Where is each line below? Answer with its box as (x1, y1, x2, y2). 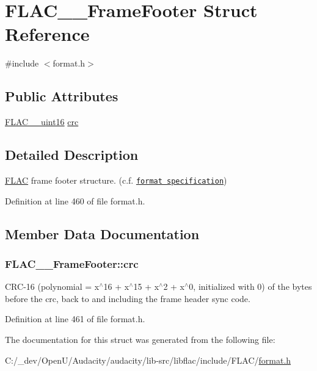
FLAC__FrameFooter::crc (5, 256, 139, 271)
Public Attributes (5, 87, 118, 106)
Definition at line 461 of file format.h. (5, 312, 145, 325)
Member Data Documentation (5, 224, 200, 243)
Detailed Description (5, 145, 139, 164)
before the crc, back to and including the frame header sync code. (5, 292, 250, 304)
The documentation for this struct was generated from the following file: (5, 333, 275, 345)
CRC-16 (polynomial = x (5, 280, 100, 293)
